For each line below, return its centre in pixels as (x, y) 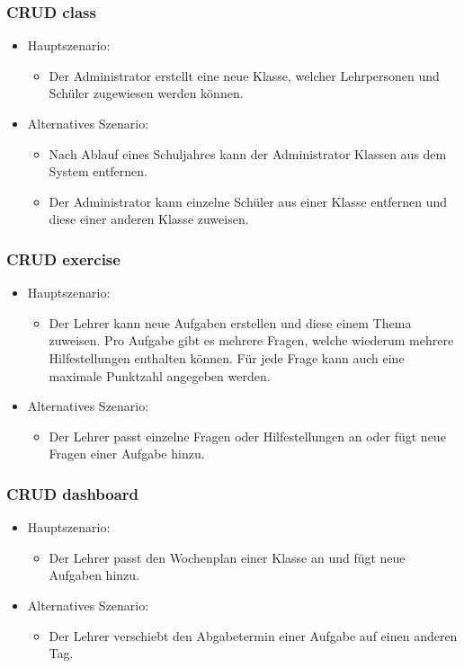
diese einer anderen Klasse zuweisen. (149, 219)
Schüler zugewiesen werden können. (146, 93)
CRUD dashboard (73, 493)
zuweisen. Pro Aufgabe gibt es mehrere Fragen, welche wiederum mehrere (251, 340)
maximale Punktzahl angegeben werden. (160, 375)
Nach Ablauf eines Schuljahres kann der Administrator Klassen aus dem (248, 153)
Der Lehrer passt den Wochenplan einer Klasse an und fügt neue (227, 557)
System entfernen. (98, 171)
